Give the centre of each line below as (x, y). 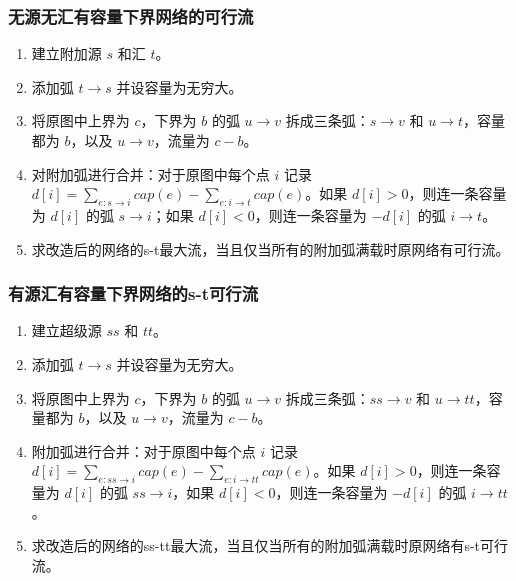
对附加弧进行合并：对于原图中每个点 (150, 173)
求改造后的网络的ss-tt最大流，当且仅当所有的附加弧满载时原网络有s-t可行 (270, 545)
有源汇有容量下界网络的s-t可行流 (133, 293)
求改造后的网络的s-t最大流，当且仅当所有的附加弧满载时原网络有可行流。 (270, 248)
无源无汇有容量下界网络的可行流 (131, 15)
